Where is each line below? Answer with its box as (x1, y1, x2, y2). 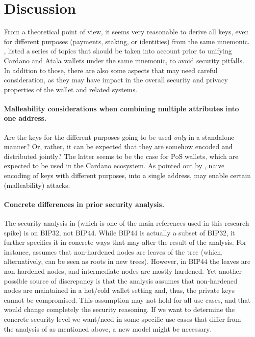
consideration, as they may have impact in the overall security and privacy (4, 75, 228, 85)
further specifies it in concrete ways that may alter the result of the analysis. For (4, 237, 247, 247)
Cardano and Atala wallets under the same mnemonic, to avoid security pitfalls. (4, 55, 245, 65)
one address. (4, 113, 47, 123)
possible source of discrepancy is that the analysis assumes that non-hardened (4, 275, 238, 285)
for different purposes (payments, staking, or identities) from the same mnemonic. (4, 36, 250, 46)
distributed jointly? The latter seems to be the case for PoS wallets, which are (4, 151, 238, 161)
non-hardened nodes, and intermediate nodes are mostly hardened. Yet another (4, 266, 242, 276)
